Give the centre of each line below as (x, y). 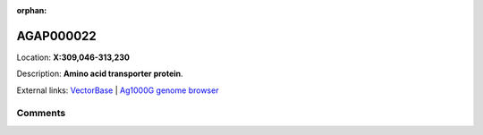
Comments (41, 114)
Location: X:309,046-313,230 (73, 57)
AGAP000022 (57, 36)
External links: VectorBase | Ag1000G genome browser (118, 90)
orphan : (32, 10)
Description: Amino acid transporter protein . (100, 74)
